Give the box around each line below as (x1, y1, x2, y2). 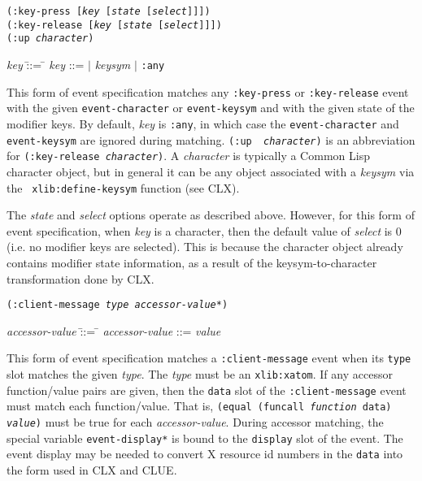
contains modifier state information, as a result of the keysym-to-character (7, 253, 377, 271)
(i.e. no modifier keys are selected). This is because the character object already (7, 238, 403, 255)
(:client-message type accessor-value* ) (7, 299, 228, 311)
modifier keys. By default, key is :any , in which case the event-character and (7, 115, 399, 132)
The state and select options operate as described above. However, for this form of (7, 206, 415, 223)
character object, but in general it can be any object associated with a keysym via (7, 162, 415, 180)
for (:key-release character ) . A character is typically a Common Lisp (7, 147, 370, 164)
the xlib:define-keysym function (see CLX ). (7, 179, 240, 196)
